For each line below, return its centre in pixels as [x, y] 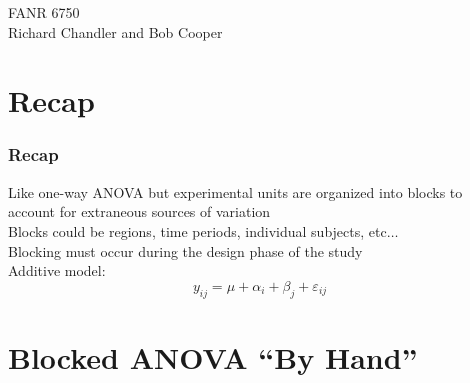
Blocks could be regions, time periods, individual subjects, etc [197, 230]
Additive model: [57, 270]
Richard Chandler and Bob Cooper [115, 31]
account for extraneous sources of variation [139, 211]
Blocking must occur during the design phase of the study [185, 250]
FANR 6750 [44, 12]
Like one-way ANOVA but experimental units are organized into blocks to [235, 191]
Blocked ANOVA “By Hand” [213, 356]
